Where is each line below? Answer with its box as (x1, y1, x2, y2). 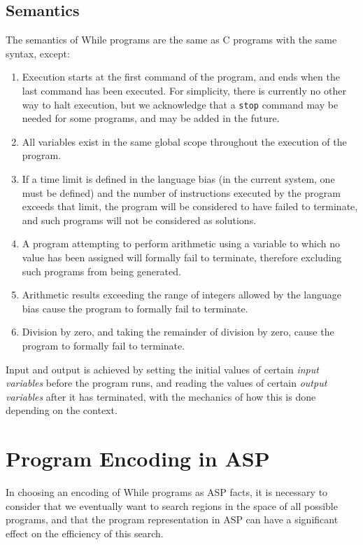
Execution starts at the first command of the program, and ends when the (22, 69, 340, 84)
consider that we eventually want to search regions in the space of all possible (6, 498, 338, 513)
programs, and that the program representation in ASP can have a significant (6, 512, 339, 527)
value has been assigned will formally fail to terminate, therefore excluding (22, 249, 342, 264)
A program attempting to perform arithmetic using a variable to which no (22, 236, 340, 251)
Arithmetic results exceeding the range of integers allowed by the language (22, 287, 341, 302)
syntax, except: (6, 46, 70, 60)
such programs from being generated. (22, 263, 181, 278)
